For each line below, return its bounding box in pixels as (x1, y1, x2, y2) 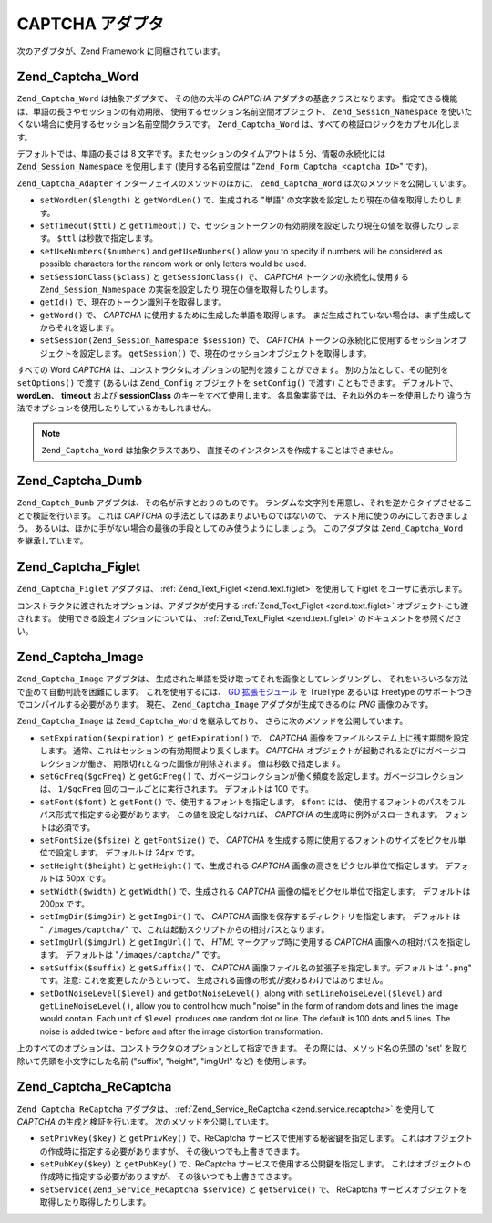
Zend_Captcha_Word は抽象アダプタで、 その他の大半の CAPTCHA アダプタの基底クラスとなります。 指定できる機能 (16, 93, 458, 104)
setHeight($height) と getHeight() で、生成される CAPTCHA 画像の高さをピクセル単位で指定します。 (39, 860, 444, 871)
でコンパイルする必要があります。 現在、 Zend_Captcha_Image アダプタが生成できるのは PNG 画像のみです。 (16, 699, 434, 710)
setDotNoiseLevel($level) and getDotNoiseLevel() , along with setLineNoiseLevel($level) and (39, 988, 443, 999)
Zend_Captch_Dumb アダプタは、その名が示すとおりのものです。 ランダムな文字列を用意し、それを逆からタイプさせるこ (16, 497, 473, 508)
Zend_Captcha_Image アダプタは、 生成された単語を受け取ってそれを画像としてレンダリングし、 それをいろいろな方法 (16, 673, 468, 684)
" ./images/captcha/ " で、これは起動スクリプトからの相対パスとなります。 (39, 924, 330, 935)
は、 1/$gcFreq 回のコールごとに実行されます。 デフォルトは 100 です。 (39, 783, 314, 794)
